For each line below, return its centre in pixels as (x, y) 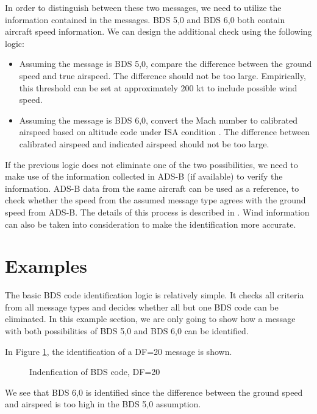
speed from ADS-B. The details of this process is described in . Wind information (157, 212)
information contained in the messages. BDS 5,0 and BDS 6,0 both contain (145, 19)
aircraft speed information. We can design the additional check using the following (158, 31)
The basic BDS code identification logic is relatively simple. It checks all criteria (155, 295)
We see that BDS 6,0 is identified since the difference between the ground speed (154, 392)
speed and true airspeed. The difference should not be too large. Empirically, (162, 75)
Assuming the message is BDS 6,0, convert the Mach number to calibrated (158, 120)
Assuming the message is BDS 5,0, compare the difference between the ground (166, 64)
